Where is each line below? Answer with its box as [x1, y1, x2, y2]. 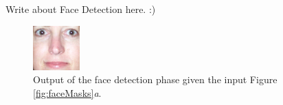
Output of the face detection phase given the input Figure [33, 72, 278, 87]
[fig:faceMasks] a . [33, 85, 102, 100]
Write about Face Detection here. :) [5, 2, 156, 16]
